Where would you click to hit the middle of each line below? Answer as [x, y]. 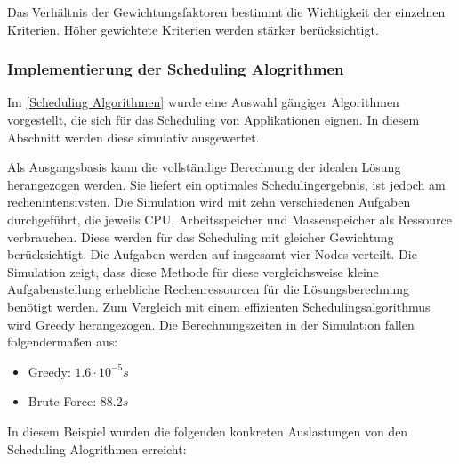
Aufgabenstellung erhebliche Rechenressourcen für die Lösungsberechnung [209, 289]
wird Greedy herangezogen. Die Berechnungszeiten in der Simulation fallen [211, 324]
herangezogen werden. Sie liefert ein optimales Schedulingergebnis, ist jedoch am [226, 184]
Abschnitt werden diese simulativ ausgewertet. [133, 137]
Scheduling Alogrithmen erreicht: [97, 448]
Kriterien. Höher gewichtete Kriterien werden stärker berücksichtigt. [193, 29]
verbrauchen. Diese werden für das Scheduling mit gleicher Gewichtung [201, 236]
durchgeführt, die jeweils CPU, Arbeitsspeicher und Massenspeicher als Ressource [229, 219]
